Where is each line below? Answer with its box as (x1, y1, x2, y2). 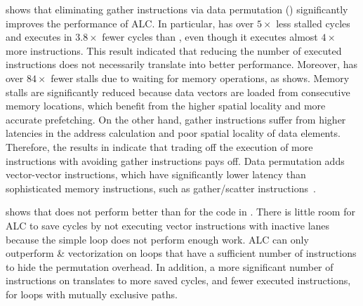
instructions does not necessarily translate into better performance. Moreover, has (6, 57, 357, 72)
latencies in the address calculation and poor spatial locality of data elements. (6, 126, 341, 140)
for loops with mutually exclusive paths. (6, 286, 178, 301)
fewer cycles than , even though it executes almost (102, 29, 318, 44)
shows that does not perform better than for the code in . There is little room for (6, 204, 355, 219)
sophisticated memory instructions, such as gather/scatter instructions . (6, 180, 316, 195)
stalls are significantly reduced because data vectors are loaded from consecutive (6, 84, 350, 99)
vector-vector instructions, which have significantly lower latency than (6, 167, 306, 182)
